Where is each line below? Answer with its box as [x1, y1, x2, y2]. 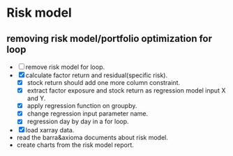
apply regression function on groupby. [27, 102, 137, 110]
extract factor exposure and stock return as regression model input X [27, 86, 226, 95]
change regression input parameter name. [27, 109, 148, 118]
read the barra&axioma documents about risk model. [16, 134, 168, 142]
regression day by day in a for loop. [27, 117, 130, 126]
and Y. [27, 94, 46, 102]
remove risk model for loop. [25, 63, 105, 71]
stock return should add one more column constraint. [27, 79, 181, 86]
